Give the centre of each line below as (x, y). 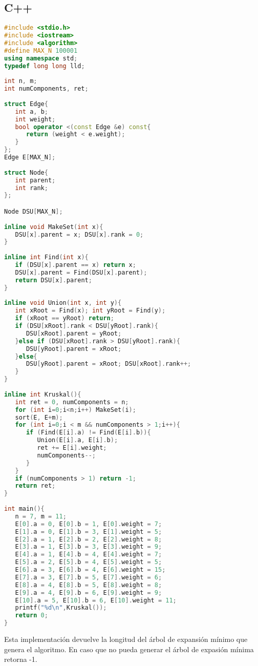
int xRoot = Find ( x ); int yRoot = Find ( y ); (90, 311)
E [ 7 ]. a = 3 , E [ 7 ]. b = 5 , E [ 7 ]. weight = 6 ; (89, 577)
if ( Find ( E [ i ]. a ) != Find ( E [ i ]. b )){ (88, 433)
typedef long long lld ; (45, 66)
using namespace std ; (41, 58)
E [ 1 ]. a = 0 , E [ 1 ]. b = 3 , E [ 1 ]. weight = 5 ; (89, 532)
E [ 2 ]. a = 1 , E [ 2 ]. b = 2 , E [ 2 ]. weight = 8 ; (89, 539)
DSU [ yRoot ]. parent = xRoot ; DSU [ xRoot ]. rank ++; (109, 364)
